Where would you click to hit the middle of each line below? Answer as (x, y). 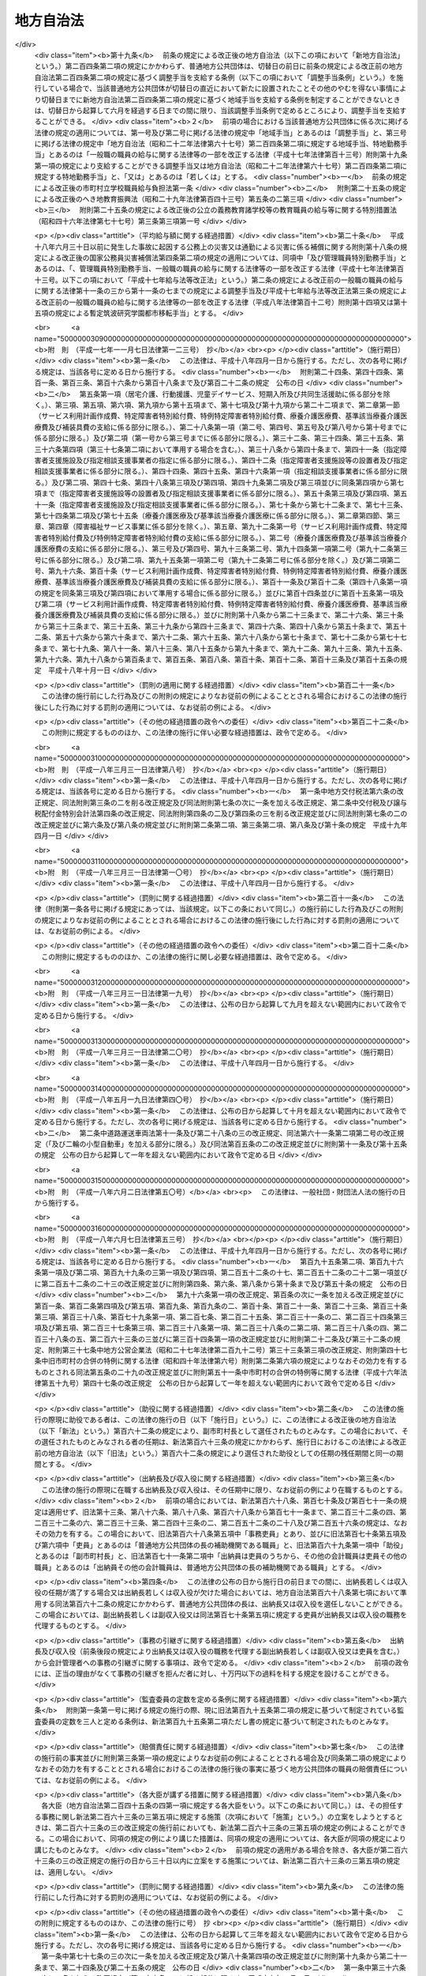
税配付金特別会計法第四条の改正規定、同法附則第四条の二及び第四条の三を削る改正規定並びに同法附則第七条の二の (221, 813)
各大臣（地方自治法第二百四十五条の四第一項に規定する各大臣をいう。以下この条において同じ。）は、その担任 (219, 1805)
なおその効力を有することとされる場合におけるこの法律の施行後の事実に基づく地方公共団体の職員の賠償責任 (210, 1769)
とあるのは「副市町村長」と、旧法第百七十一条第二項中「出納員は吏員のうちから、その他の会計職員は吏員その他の (221, 1556)
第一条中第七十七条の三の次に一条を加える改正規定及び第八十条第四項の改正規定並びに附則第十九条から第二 (217, 1956)
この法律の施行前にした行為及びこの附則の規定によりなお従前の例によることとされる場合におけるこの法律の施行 (224, 696)
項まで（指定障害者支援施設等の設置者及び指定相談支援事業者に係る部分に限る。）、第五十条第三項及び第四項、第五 (221, 493)
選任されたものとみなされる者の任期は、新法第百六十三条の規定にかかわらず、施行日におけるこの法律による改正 (224, 1442)
